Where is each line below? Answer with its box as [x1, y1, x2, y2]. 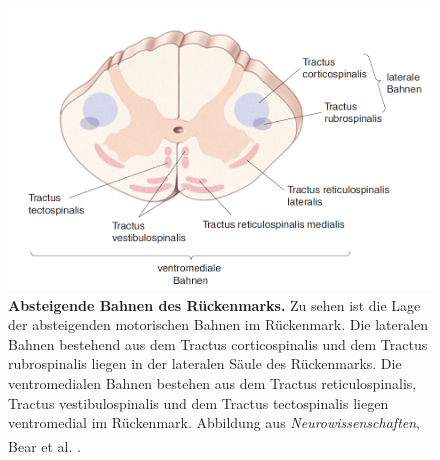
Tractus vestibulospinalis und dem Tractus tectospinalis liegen [8, 392, 389, 413]
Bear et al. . [8, 435, 81, 456]
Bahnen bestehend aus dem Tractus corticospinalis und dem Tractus [8, 333, 428, 354]
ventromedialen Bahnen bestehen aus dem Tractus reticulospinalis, [8, 372, 417, 393]
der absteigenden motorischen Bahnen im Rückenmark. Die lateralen [8, 314, 429, 335]
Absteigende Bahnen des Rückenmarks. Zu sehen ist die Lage [8, 294, 421, 315]
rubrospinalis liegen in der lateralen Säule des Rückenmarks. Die [8, 353, 402, 374]
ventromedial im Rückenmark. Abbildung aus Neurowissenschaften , [8, 412, 421, 433]
